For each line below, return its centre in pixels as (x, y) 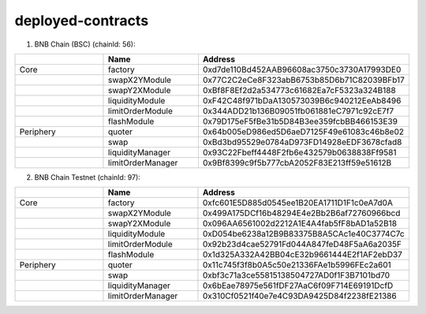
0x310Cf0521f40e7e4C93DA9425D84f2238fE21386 (300, 296)
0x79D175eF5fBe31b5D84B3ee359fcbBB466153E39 (300, 121)
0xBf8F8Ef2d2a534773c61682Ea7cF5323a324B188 (299, 90)
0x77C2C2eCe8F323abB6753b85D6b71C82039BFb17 (304, 80)
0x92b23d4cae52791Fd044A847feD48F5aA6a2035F (302, 245)
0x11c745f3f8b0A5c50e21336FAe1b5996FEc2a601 (297, 265)
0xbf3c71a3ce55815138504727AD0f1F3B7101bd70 (296, 275)
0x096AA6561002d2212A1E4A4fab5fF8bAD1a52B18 (300, 223)
